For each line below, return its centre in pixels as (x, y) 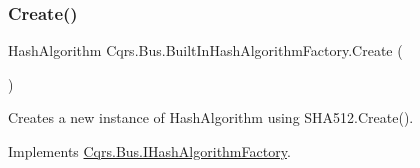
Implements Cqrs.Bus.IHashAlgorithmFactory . (149, 151)
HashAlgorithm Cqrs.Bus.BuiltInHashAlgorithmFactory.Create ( (205, 50)
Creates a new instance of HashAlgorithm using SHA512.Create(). (211, 117)
